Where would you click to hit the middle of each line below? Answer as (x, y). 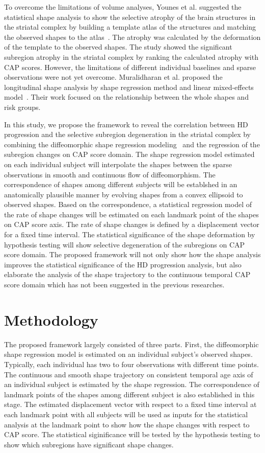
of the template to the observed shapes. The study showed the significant (118, 47)
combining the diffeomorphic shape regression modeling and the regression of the (132, 144)
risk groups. (22, 107)
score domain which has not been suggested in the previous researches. (114, 285)
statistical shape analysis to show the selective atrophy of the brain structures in (130, 17)
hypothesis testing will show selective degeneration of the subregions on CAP (125, 244)
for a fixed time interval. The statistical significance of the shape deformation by (130, 234)
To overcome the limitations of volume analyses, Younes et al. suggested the (123, 7)
